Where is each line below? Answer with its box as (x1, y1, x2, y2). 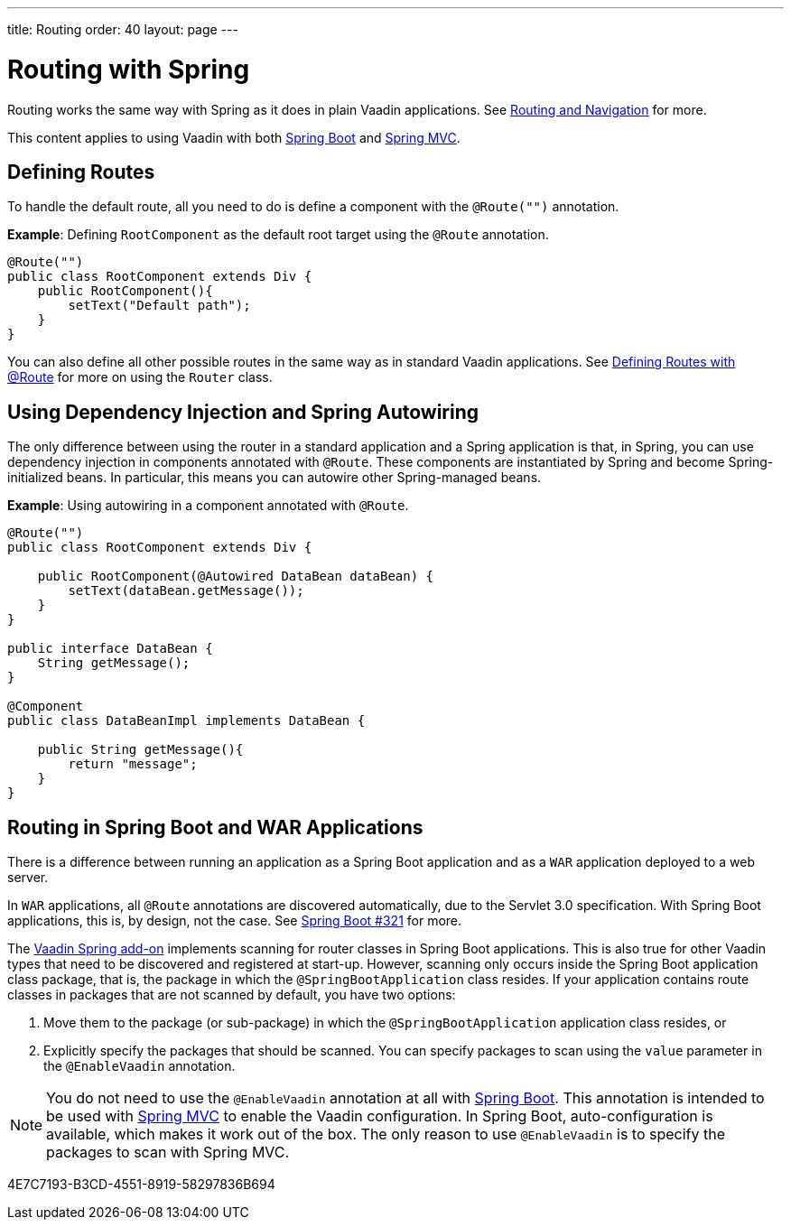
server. (7, 869, 49, 886)
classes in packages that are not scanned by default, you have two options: (7, 987, 456, 1003)
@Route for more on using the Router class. (7, 369, 273, 386)
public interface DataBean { (7, 641, 213, 656)
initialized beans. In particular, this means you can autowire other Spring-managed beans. (7, 469, 542, 486)
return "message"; (68, 757, 198, 772)
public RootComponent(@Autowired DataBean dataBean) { (37, 569, 434, 584)
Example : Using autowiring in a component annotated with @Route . (7, 497, 409, 514)
